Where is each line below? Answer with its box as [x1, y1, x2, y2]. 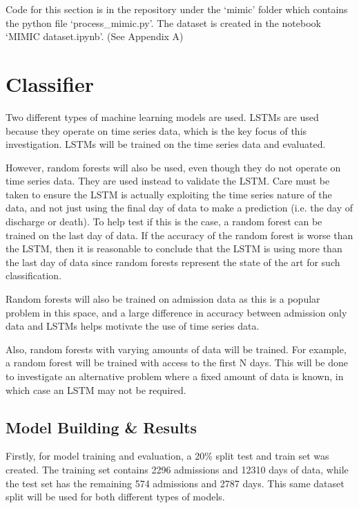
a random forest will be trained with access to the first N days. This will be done [6, 355, 349, 370]
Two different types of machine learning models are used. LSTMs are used [6, 109, 319, 124]
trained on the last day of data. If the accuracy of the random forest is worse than [6, 227, 353, 242]
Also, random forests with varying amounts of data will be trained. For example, [6, 341, 347, 356]
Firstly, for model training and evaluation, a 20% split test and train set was [6, 449, 329, 463]
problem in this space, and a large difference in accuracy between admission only [6, 305, 347, 319]
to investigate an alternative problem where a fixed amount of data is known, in [6, 369, 344, 383]
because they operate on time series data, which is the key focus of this [6, 123, 307, 138]
